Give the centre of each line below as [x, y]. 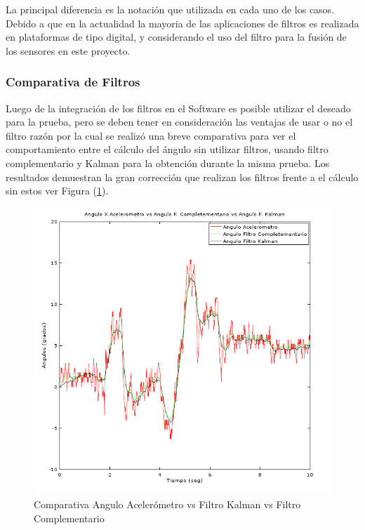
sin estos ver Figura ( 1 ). [57, 191]
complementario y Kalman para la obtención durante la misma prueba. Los [168, 163]
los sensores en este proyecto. [68, 50]
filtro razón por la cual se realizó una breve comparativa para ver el [151, 135]
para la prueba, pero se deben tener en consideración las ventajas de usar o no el [179, 122]
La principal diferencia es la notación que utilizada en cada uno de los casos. [170, 9]
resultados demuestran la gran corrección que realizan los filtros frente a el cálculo [182, 177]
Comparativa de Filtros [73, 82]
